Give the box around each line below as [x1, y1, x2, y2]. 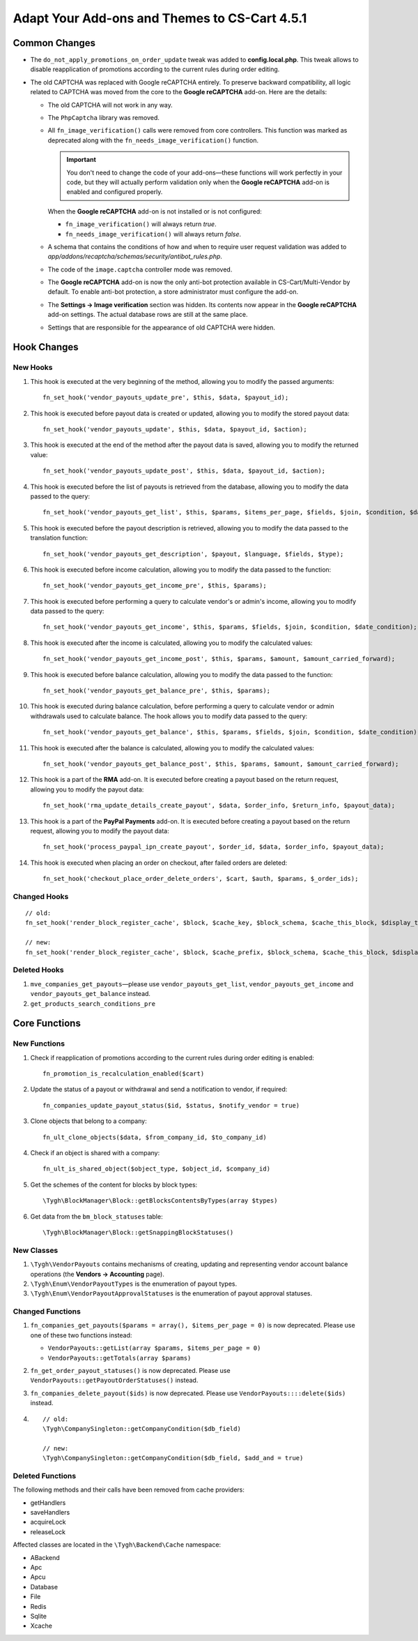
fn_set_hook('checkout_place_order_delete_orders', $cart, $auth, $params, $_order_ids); [42, 875, 359, 883]
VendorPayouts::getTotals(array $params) [47, 1354, 192, 1362]
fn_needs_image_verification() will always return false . [65, 230, 242, 238]
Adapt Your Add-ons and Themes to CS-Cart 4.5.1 [13, 10, 307, 26]
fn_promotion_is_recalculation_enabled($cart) [42, 1070, 205, 1078]
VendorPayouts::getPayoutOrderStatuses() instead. [30, 1376, 199, 1385]
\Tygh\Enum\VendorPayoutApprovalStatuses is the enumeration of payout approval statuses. [30, 1289, 313, 1298]
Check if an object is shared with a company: [30, 1149, 160, 1157]
